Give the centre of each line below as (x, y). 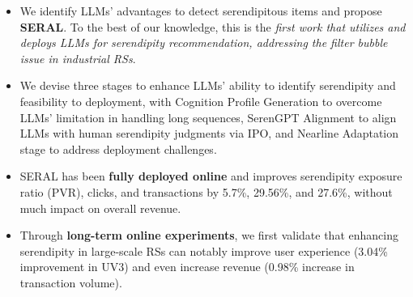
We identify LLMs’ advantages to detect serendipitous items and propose (201, 11)
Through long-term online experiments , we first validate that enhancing (209, 235)
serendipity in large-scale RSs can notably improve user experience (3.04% (204, 250)
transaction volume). (71, 282)
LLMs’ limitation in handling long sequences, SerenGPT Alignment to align (208, 117)
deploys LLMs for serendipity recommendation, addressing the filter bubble (204, 42)
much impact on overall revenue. (100, 208)
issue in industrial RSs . (78, 58)
